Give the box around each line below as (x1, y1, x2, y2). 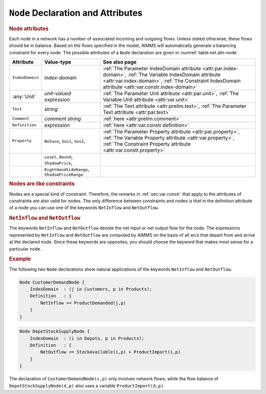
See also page (102, 58, 137, 65)
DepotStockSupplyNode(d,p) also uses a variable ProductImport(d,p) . (9, 383, 165, 389)
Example (9, 255, 32, 262)
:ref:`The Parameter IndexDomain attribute (102, 65, 201, 72)
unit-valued (44, 90, 71, 97)
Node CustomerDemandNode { (19, 279, 85, 285)
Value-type (44, 58, 71, 65)
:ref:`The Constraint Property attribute (102, 141, 191, 147)
